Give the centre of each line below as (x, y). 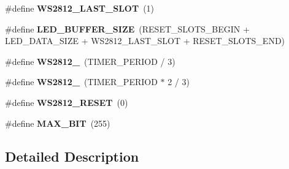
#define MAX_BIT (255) (58, 123)
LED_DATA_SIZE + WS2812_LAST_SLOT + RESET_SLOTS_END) (145, 41)
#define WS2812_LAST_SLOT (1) (80, 8)
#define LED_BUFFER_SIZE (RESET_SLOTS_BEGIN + (127, 28)
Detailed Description (72, 156)
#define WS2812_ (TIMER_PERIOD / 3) (90, 61)
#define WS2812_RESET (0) (67, 102)
